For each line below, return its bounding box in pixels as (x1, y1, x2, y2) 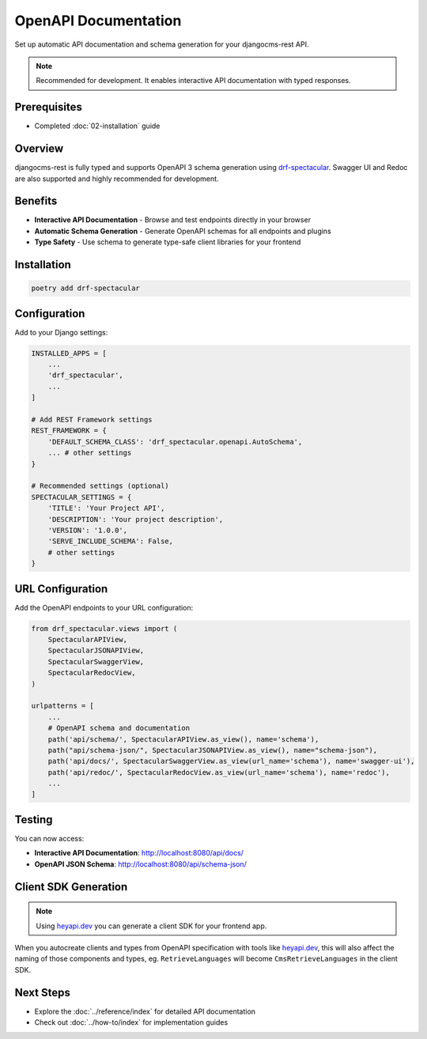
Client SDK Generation (14, 880, 128, 894)
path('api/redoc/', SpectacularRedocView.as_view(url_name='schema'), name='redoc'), (47, 768, 391, 776)
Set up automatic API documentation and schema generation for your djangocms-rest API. (14, 40, 309, 49)
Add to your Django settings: (14, 327, 108, 337)
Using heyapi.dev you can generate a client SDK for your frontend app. (36, 921, 267, 931)
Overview (14, 142, 64, 156)
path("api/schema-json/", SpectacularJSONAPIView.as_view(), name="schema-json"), (47, 746, 378, 754)
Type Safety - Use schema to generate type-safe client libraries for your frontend (34, 237, 301, 247)
